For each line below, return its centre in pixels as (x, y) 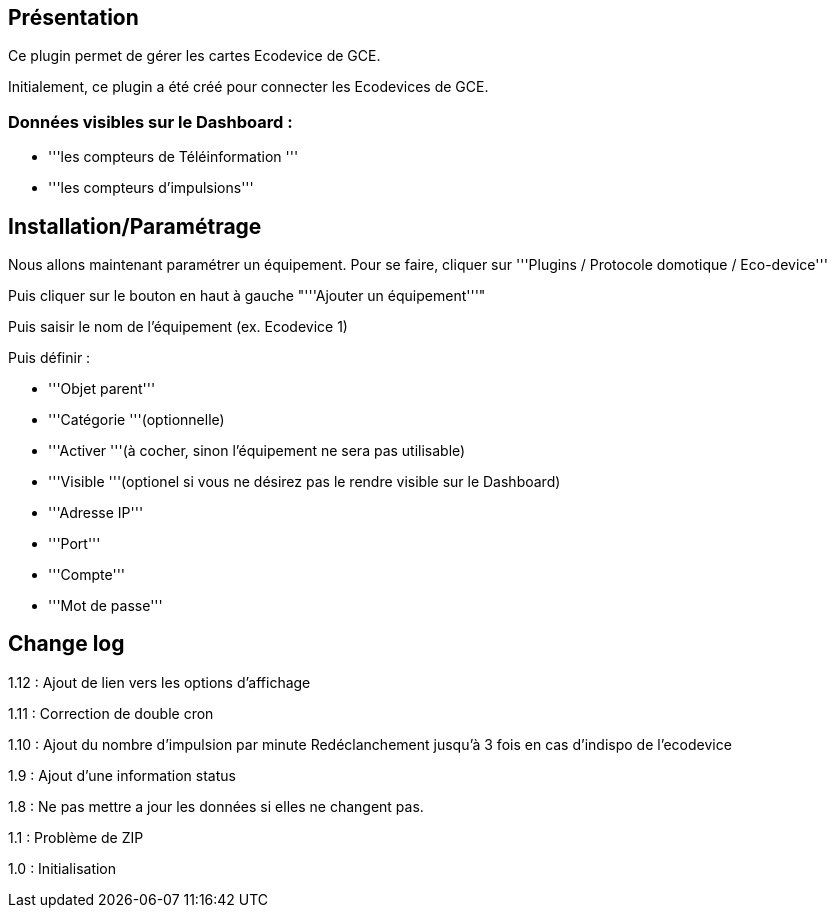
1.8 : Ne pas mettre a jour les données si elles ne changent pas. (216, 806)
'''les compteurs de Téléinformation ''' (173, 157)
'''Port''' (74, 544)
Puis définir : (49, 358)
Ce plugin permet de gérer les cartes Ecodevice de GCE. (194, 56)
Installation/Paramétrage (135, 226)
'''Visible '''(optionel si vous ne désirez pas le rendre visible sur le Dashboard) (304, 482)
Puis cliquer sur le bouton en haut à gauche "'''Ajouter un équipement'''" (247, 296)
